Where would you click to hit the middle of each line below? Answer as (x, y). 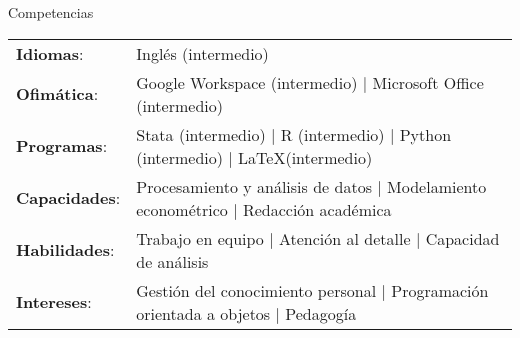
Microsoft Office (428, 82)
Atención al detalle (344, 238)
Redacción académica (317, 209)
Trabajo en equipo (200, 238)
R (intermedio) (332, 134)
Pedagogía (321, 313)
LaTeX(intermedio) (305, 157)
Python (425, 134)
